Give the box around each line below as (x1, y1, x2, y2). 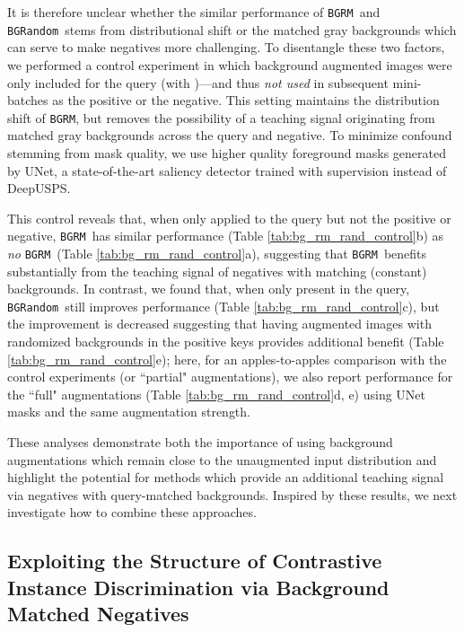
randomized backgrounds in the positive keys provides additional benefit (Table (7, 332, 444, 351)
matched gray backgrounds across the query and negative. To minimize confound (7, 126, 452, 145)
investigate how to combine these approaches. (7, 503, 257, 522)
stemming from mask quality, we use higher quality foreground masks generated (7, 143, 447, 162)
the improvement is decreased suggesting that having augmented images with (7, 314, 432, 333)
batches (7, 91, 48, 110)
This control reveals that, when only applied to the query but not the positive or (7, 208, 451, 227)
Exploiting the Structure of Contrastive (7, 547, 382, 575)
